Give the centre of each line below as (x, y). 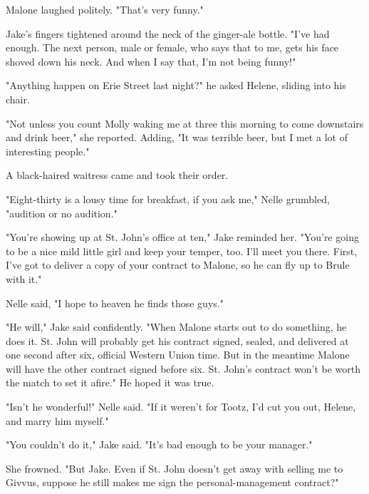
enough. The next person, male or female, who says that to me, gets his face (172, 47)
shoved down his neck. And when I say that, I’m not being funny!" (151, 61)
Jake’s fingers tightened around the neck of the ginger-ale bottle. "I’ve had (168, 33)
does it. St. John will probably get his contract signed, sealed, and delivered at (177, 340)
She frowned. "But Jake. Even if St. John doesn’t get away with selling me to (175, 468)
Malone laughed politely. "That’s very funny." (105, 9)
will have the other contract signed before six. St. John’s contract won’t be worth (183, 368)
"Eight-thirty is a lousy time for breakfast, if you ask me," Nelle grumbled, (168, 199)
